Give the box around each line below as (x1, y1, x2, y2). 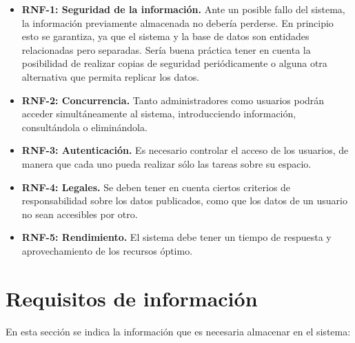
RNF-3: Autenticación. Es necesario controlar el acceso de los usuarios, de (21, 143, 349, 157)
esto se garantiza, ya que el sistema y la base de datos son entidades (21, 29, 310, 43)
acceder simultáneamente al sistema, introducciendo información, (21, 106, 296, 121)
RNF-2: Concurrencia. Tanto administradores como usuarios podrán (21, 92, 325, 107)
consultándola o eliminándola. (21, 119, 148, 134)
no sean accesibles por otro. (21, 206, 138, 221)
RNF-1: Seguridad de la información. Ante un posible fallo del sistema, (21, 2, 345, 16)
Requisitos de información (6, 284, 258, 312)
